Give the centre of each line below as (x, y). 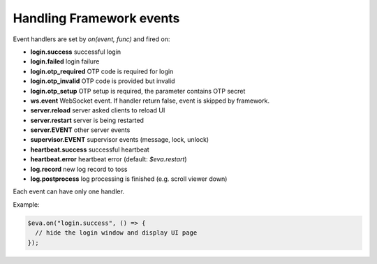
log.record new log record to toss (79, 169)
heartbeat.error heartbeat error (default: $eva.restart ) (109, 159)
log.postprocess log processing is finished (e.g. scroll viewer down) (129, 179)
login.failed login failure (65, 61)
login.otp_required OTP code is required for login (102, 71)
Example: (26, 204)
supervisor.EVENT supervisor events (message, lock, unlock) (120, 140)
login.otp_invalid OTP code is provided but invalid (103, 81)
